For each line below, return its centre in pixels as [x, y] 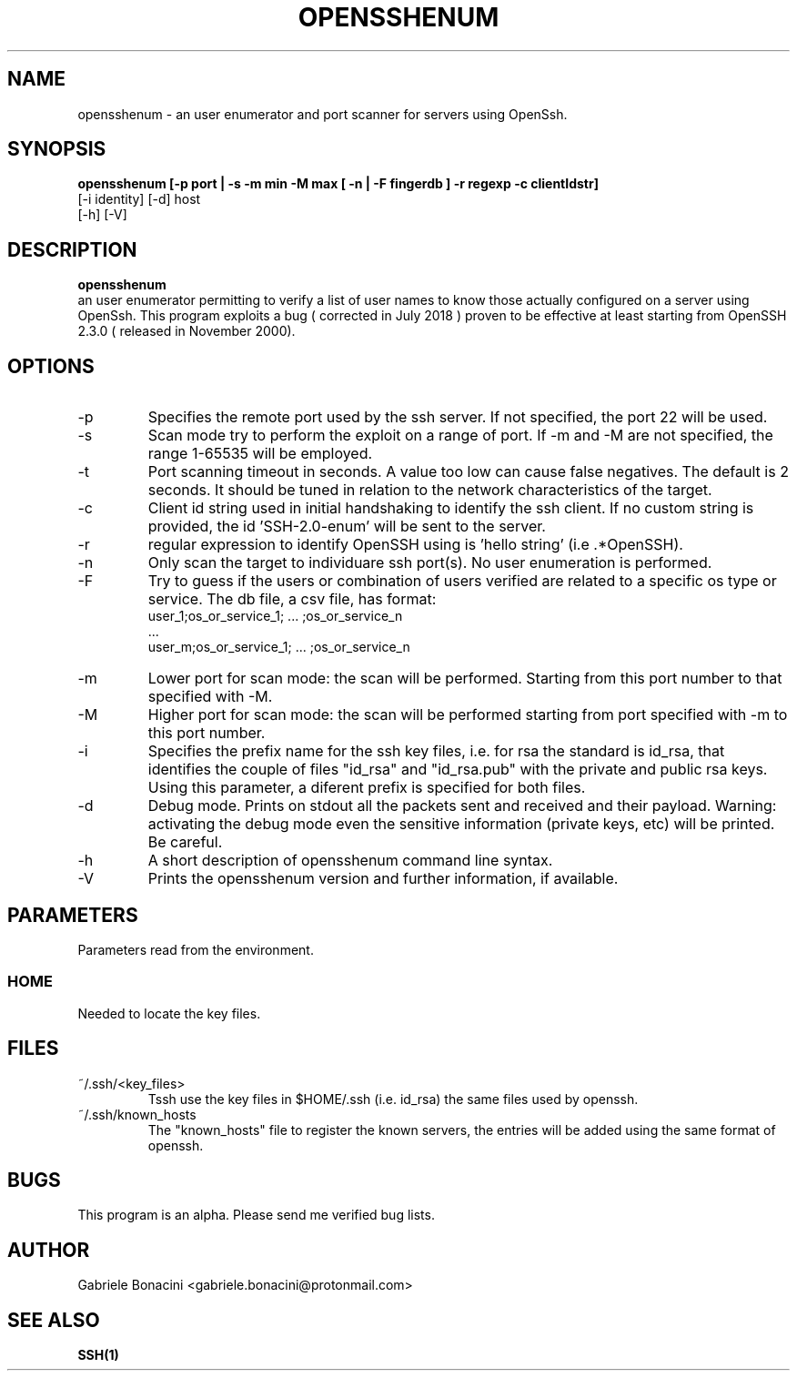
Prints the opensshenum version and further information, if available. [383, 879]
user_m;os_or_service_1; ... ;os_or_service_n [279, 647]
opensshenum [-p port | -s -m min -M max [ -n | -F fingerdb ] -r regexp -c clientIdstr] [338, 184]
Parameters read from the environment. [196, 949]
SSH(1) [98, 1355]
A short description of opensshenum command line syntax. [350, 861]
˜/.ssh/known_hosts [137, 1114]
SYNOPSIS [57, 149]
